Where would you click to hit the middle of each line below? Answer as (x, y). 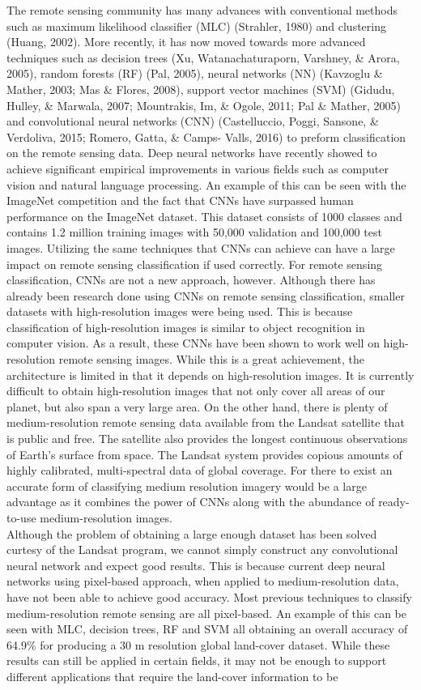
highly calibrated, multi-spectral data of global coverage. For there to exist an (200, 470)
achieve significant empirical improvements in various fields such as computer (198, 168)
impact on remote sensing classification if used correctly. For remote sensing (195, 264)
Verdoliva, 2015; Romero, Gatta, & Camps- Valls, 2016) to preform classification (206, 136)
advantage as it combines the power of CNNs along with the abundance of (191, 502)
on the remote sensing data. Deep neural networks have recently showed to (192, 153)
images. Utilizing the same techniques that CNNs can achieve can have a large (201, 247)
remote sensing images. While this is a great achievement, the (211, 359)
